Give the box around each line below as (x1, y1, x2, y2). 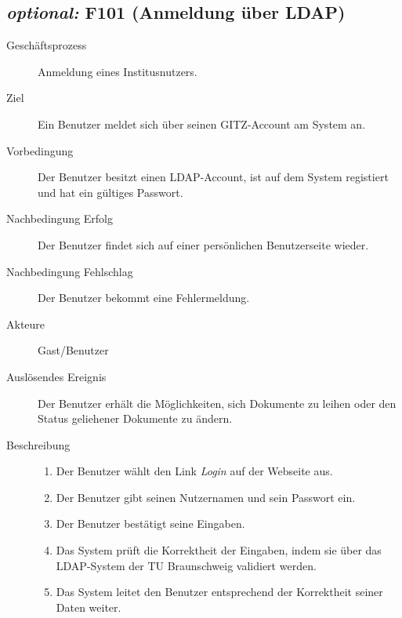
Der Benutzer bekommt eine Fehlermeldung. (38, 289, 250, 306)
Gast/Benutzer (38, 342, 109, 358)
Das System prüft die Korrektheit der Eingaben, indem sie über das (56, 542, 382, 558)
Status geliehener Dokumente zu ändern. (38, 410, 233, 427)
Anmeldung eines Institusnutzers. (38, 63, 197, 79)
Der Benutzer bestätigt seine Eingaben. (56, 515, 245, 532)
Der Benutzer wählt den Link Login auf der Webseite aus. (56, 463, 333, 479)
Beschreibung (6, 436, 71, 453)
